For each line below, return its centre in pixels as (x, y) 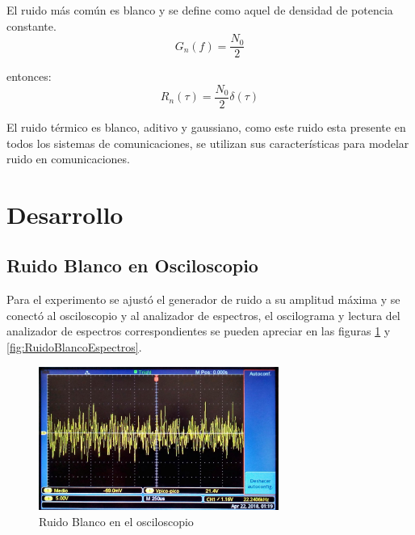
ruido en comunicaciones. (68, 159)
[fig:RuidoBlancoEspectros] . (74, 347)
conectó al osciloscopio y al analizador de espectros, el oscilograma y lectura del (203, 315)
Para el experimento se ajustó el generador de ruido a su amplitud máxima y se (203, 299)
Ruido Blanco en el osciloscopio (116, 521)
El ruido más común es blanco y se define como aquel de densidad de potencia (200, 10)
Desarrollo (65, 214)
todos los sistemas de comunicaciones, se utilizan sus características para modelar (208, 143)
